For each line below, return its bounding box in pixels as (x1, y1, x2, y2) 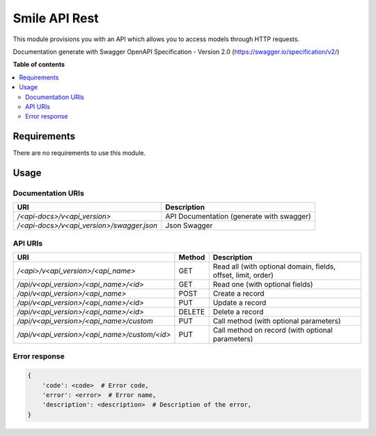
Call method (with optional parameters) (212, 316, 341, 326)
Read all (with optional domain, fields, (212, 262, 336, 271)
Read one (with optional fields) (212, 280, 313, 290)
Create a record (212, 289, 265, 299)
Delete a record (212, 307, 264, 317)
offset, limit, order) (212, 271, 274, 280)
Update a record (212, 298, 267, 308)
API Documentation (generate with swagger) (164, 211, 311, 221)
